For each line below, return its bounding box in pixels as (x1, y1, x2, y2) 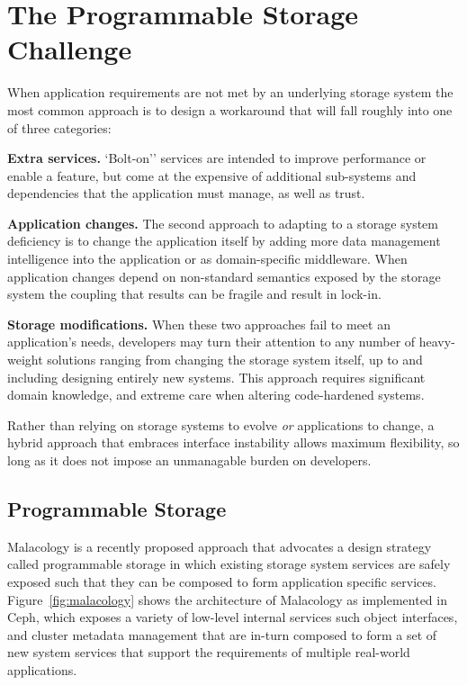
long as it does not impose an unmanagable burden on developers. (7, 451, 372, 469)
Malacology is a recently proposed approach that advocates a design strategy (7, 536, 432, 555)
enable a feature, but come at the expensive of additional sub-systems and (7, 166, 417, 185)
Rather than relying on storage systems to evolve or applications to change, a (7, 415, 435, 434)
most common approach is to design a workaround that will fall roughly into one (7, 100, 453, 119)
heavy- (418, 332, 455, 351)
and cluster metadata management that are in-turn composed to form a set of (7, 625, 437, 644)
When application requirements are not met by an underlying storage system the (7, 83, 454, 102)
